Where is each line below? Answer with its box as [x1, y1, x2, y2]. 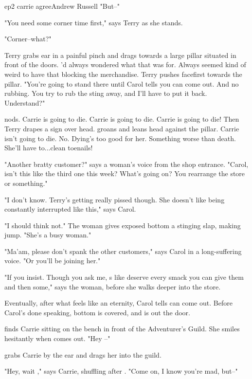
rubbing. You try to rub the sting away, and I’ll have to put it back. [4, 88, 207, 98]
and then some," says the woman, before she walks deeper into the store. [4, 281, 221, 291]
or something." [4, 178, 48, 188]
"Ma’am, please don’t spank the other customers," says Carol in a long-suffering [4, 246, 242, 256]
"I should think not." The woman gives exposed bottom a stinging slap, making [4, 220, 241, 230]
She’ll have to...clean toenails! [4, 143, 93, 153]
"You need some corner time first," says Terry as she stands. [4, 17, 183, 27]
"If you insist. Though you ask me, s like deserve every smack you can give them [4, 272, 244, 282]
